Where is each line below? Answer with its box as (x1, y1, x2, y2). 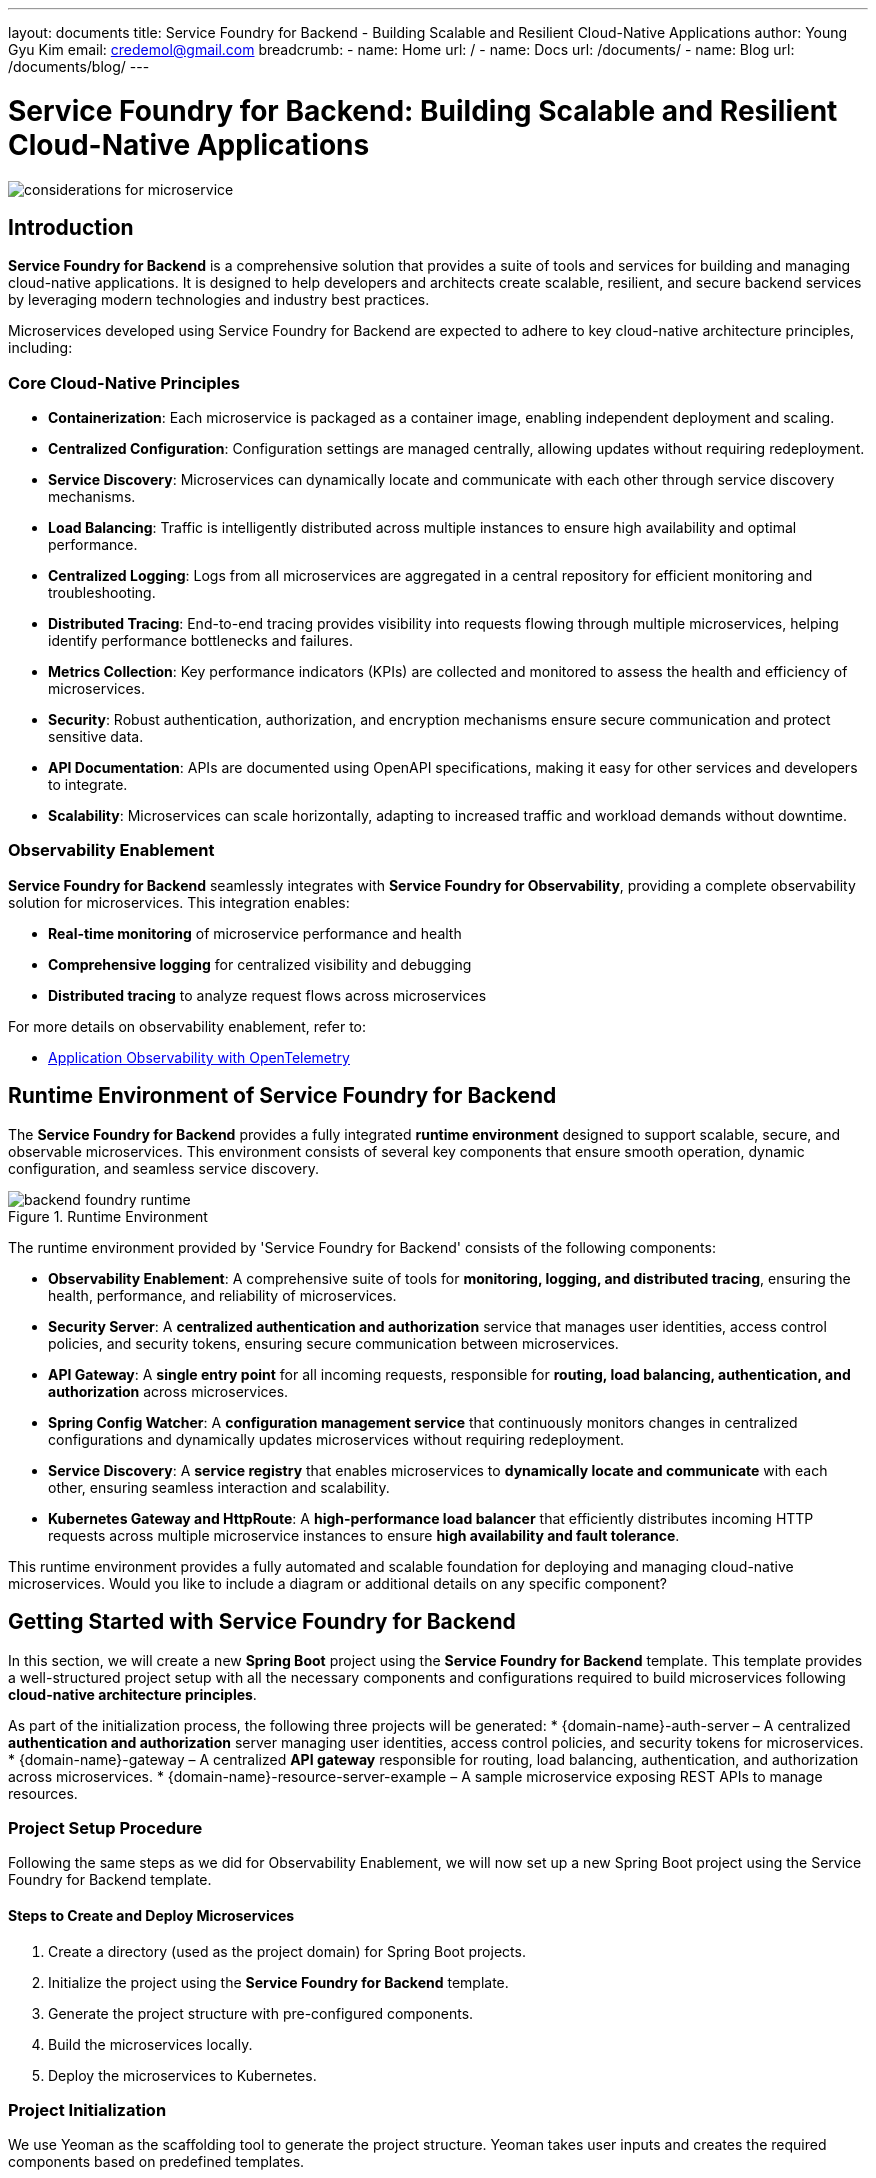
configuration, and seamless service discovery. (8, 1159, 319, 1177)
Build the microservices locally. (48, 2035, 253, 2053)
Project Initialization (8, 2099, 167, 2120)
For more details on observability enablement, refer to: (8, 1017, 367, 1035)
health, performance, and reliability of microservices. (48, 1286, 397, 1304)
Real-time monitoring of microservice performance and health (48, 924, 462, 942)
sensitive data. (48, 728, 144, 746)
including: (8, 339, 73, 357)
